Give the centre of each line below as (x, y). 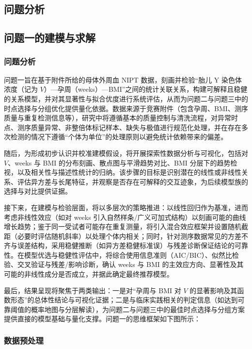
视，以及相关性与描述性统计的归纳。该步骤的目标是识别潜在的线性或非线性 (123, 172)
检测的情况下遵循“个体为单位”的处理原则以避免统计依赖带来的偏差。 (119, 137)
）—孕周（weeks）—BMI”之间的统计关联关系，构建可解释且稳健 (146, 89)
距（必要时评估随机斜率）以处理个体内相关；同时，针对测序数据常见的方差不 (126, 236)
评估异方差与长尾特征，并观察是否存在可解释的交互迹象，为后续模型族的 (133, 181)
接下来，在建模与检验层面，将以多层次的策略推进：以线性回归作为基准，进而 (126, 207)
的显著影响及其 (213, 290)
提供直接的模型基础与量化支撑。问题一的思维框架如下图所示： (102, 319)
